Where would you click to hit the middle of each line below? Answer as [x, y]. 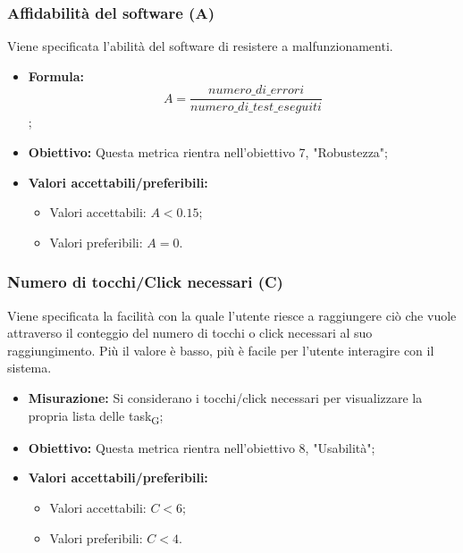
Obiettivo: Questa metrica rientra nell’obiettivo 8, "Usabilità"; [202, 447]
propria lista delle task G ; [96, 416]
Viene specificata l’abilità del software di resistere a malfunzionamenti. [200, 46]
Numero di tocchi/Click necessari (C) [145, 282]
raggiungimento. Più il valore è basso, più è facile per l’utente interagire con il [221, 350]
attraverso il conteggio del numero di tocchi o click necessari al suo [190, 333]
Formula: [56, 75]
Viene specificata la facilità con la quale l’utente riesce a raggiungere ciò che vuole [232, 315]
